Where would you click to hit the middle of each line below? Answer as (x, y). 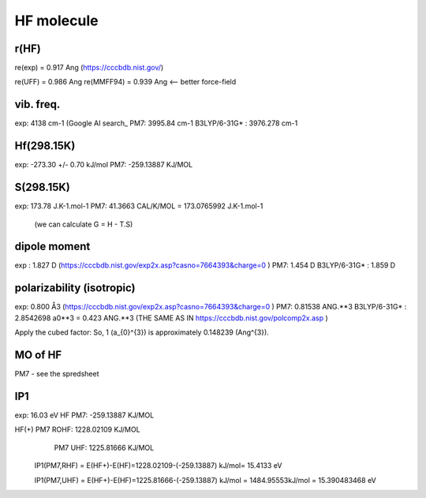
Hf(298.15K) (45, 146)
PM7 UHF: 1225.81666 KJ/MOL (104, 447)
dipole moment (52, 247)
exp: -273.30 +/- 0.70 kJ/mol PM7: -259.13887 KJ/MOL (104, 165)
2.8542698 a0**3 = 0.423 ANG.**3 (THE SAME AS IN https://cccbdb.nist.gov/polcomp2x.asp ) (172, 318)
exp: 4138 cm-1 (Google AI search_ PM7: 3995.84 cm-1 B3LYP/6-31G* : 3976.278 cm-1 (156, 123)
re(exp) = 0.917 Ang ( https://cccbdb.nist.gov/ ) (89, 68)
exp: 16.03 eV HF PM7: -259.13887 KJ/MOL (84, 415)
